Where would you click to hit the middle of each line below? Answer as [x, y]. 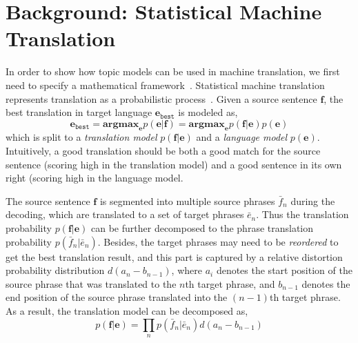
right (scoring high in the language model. [95, 178]
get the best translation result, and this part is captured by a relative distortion [174, 256]
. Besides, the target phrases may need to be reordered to [218, 241]
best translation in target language [79, 112]
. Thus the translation [302, 214]
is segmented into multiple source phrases [187, 200]
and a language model [242, 137]
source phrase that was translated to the [91, 283]
